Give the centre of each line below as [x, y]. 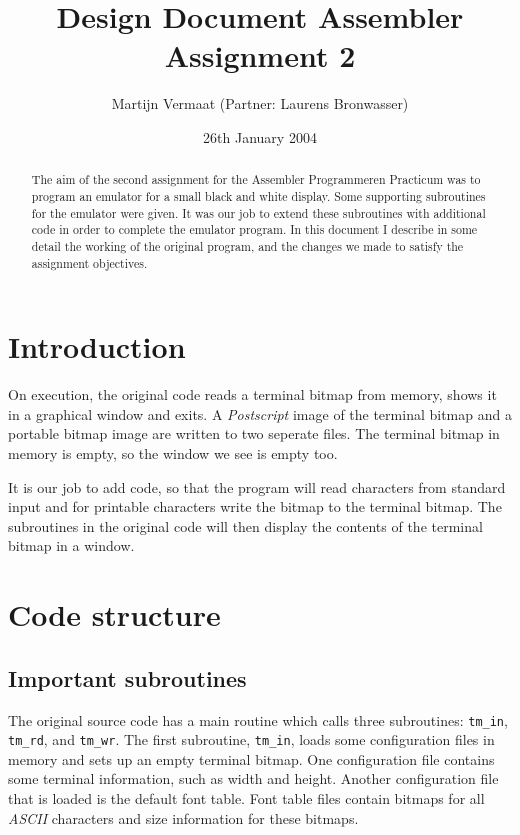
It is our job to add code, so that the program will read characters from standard [257, 486]
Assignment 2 [260, 55]
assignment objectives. [89, 262]
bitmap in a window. [71, 545]
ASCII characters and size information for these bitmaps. [183, 817]
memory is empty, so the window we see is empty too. [173, 452]
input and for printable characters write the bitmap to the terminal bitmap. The [255, 506]
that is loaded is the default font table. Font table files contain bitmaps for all [246, 798]
